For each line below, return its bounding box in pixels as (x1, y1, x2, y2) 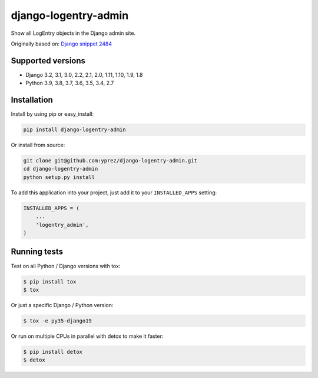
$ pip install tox (23, 278, 77, 285)
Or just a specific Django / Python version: (11, 301, 114, 308)
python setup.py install (23, 174, 95, 180)
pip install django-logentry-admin (23, 126, 126, 133)
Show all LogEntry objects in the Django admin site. (11, 30, 135, 37)
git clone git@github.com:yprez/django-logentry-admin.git (23, 157, 197, 164)
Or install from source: (11, 142, 65, 149)
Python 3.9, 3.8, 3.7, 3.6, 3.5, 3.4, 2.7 (25, 80, 114, 87)
